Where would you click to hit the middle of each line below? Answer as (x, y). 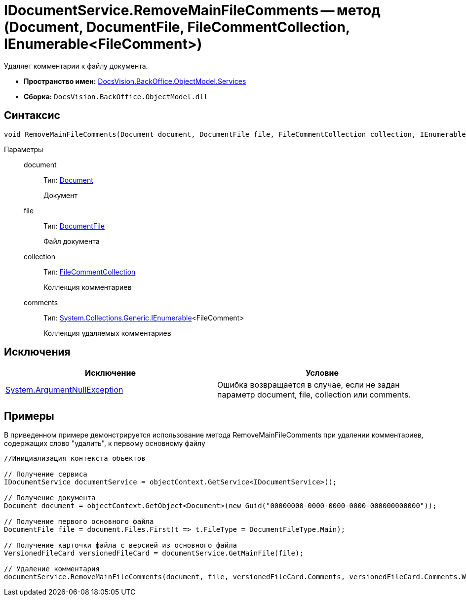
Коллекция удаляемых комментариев (107, 333)
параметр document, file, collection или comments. (314, 395)
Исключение (110, 373)
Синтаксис (32, 116)
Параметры (24, 149)
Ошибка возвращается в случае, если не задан (309, 385)
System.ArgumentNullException (64, 390)
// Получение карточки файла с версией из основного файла (121, 545)
